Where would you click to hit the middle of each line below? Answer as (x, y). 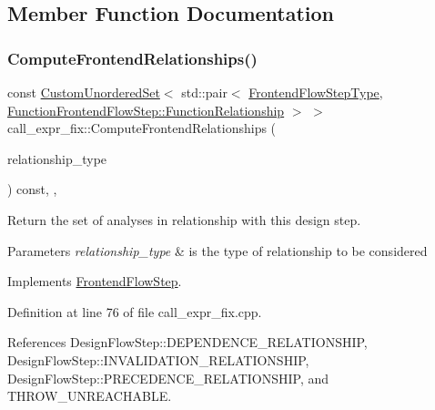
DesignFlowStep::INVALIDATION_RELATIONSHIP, (158, 359)
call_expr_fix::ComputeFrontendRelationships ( (142, 128)
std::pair (204, 92)
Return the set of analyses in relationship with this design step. (184, 219)
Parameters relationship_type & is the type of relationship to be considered (217, 250)
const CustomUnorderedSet (84, 92)
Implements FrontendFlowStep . (95, 281)
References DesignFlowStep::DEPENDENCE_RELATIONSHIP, (187, 342)
